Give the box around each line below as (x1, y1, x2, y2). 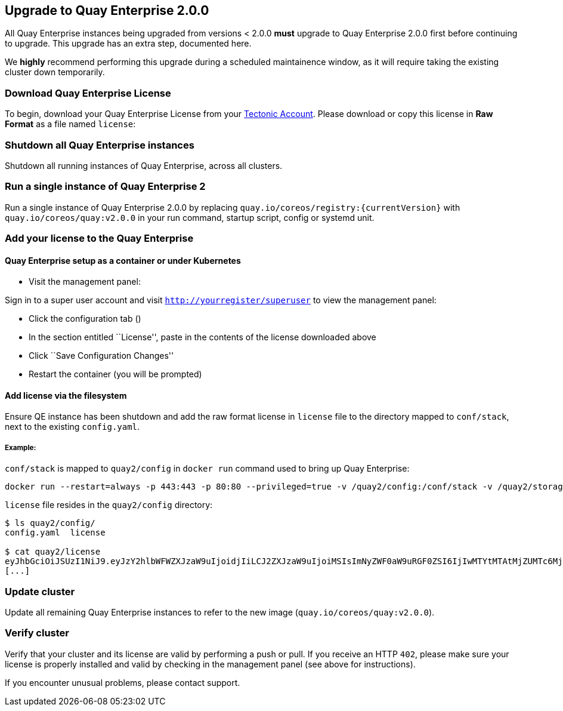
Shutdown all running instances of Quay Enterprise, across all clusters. (5, 160, 283, 171)
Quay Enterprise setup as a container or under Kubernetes (5, 255, 241, 266)
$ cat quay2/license (5, 547, 101, 557)
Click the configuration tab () (29, 313, 141, 324)
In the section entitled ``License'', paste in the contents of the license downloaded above (29, 332, 376, 343)
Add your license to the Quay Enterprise (5, 232, 194, 245)
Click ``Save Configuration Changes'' (29, 350, 174, 361)
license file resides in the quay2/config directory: (5, 500, 213, 510)
